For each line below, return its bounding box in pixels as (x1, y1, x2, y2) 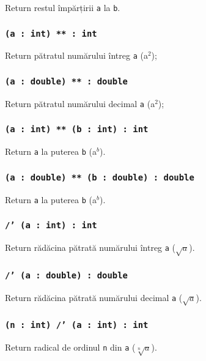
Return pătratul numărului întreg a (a (5, 49, 148, 62)
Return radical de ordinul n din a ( (5, 341, 136, 354)
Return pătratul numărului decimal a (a (5, 97, 155, 110)
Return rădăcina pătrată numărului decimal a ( (5, 291, 183, 303)
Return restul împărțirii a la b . (5, 1, 120, 13)
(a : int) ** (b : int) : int (5, 124, 149, 135)
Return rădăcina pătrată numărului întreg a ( (5, 241, 176, 254)
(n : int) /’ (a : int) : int (5, 320, 149, 330)
